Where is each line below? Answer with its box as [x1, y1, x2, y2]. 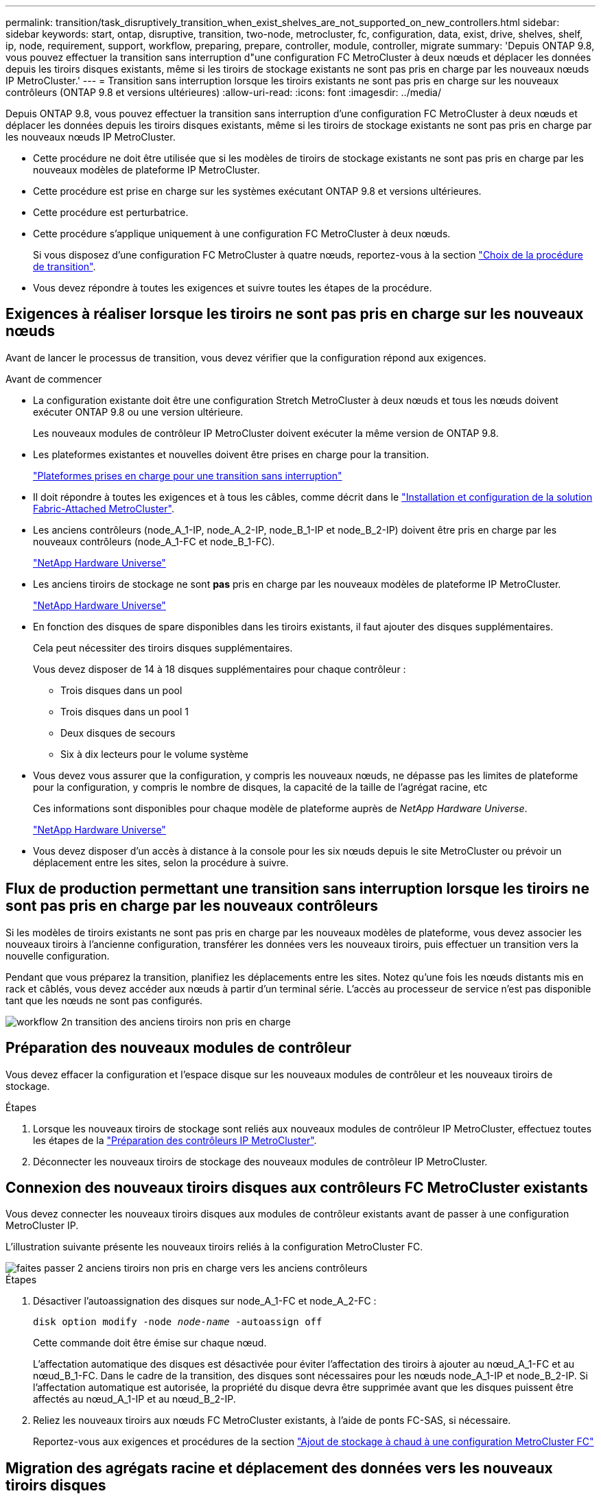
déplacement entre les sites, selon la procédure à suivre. [33, 856, 289, 868]
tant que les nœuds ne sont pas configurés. [5, 994, 203, 1006]
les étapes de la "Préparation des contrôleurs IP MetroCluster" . [33, 1134, 317, 1146]
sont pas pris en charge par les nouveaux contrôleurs [5, 897, 378, 915]
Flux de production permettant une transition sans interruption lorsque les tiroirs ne [5, 880, 589, 898]
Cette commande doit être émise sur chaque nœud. [33, 1337, 267, 1349]
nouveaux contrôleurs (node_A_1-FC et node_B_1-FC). [33, 535, 275, 547]
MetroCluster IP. [5, 1220, 79, 1232]
